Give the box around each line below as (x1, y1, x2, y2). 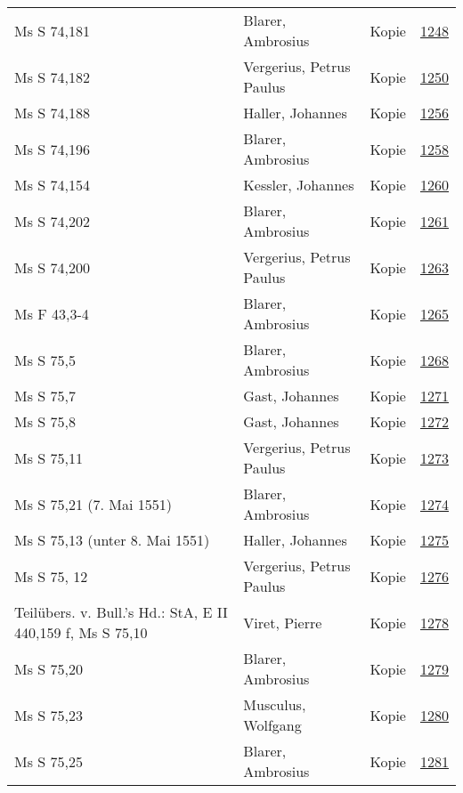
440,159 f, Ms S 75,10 (14, 622, 148, 643)
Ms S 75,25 (14, 750, 83, 772)
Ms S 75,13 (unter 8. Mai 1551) (14, 530, 210, 550)
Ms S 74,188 (14, 102, 90, 123)
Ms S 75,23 (14, 704, 83, 725)
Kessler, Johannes (243, 174, 354, 195)
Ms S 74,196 (14, 138, 90, 159)
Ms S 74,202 (14, 210, 90, 231)
